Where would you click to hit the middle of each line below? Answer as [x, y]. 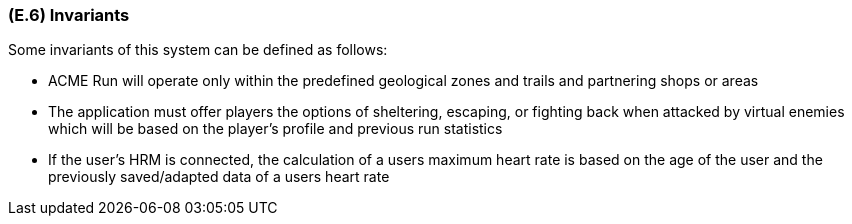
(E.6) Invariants [69, 15]
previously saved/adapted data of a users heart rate [219, 177]
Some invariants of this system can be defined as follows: [198, 50]
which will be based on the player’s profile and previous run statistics [275, 129]
